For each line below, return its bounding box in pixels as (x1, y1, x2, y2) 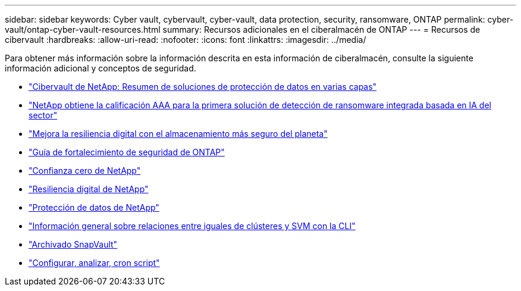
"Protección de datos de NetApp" (29, 202, 159, 212)
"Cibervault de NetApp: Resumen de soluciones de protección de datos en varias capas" (29, 82, 377, 92)
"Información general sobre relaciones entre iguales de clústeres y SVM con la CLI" (29, 221, 356, 231)
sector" (29, 110, 58, 120)
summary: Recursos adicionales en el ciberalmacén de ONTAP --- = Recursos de (162, 24, 481, 35)
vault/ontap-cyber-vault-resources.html (5, 24, 161, 35)
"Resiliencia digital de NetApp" (29, 184, 149, 194)
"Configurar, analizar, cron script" (29, 258, 160, 268)
